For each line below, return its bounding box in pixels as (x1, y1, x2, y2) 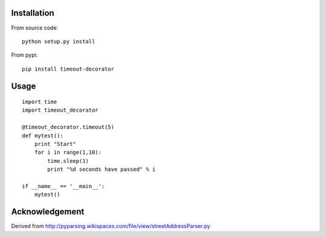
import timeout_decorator (22, 107, 99, 114)
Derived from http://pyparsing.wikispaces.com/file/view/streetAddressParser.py (11, 223, 211, 230)
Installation (11, 8, 54, 18)
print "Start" (34, 141, 77, 148)
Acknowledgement (11, 207, 85, 217)
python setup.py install (22, 38, 95, 45)
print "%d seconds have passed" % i (47, 166, 156, 173)
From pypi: (11, 51, 38, 58)
